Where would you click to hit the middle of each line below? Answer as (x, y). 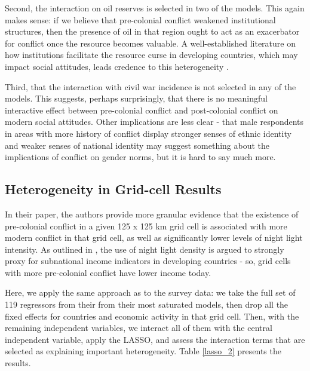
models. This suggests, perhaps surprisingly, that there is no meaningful (136, 98)
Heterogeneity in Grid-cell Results (113, 189)
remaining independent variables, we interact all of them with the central (139, 328)
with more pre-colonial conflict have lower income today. (108, 272)
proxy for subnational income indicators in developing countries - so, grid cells (148, 261)
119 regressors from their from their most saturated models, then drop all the (147, 304)
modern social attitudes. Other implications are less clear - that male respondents (154, 122)
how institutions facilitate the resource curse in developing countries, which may (151, 55)
